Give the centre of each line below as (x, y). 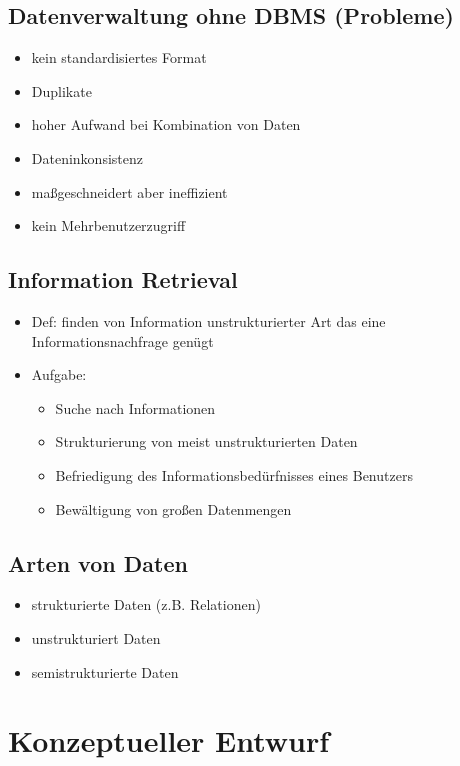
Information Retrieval (123, 279)
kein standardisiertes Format (119, 57)
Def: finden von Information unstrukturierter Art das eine (208, 320)
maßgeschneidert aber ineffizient (129, 191)
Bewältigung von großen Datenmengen (173, 508)
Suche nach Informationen (135, 407)
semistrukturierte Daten (105, 671)
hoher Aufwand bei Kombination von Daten (166, 124)
